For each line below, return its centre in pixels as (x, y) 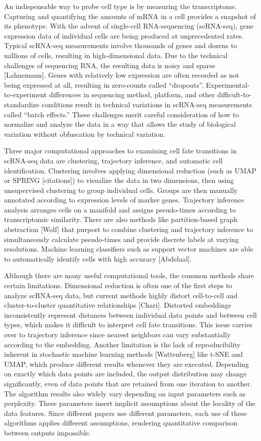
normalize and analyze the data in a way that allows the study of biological (120, 124)
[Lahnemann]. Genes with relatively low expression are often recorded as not (122, 75)
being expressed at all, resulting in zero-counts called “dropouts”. (104, 84)
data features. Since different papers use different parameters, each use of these (125, 413)
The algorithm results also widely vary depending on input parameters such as (125, 393)
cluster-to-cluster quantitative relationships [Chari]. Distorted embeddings (118, 305)
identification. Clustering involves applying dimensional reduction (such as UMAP (130, 170)
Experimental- (228, 84)
